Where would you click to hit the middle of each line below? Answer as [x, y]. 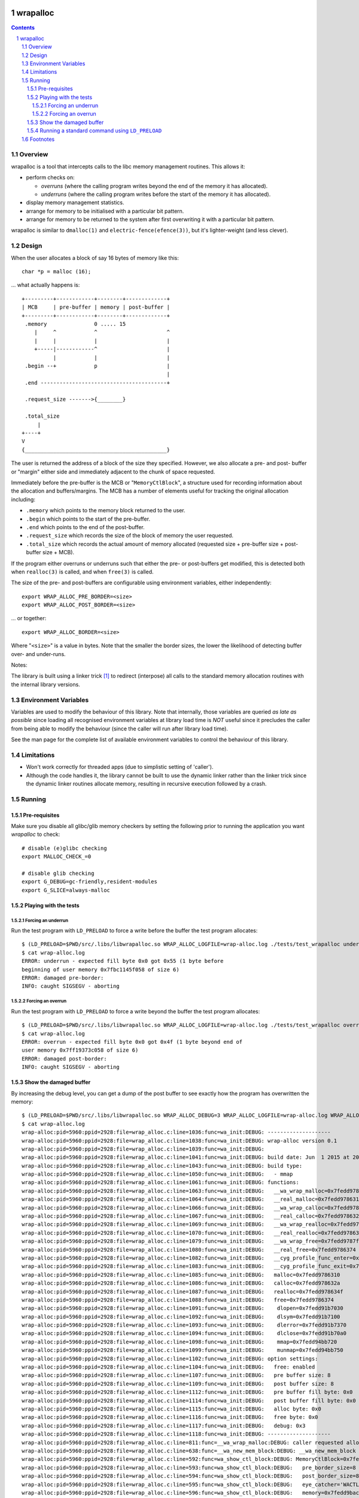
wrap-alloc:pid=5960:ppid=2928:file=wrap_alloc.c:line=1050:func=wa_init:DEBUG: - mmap [157, 1174]
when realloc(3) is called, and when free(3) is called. [82, 572]
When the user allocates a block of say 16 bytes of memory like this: [95, 258]
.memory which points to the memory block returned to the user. [106, 511]
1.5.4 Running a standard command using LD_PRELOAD [95, 131]
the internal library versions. [45, 684]
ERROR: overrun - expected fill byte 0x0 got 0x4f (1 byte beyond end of [132, 1042]
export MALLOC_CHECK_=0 [57, 857]
